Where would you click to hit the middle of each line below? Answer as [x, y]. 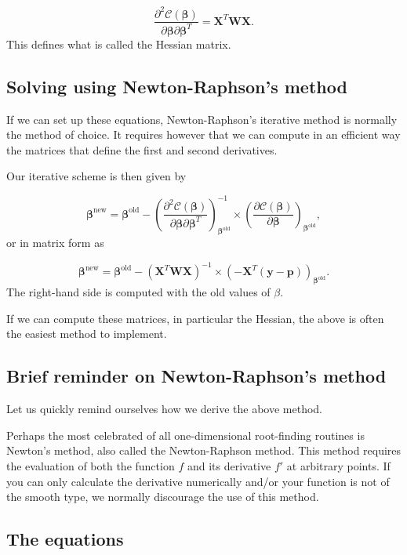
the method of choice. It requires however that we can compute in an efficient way [203, 134]
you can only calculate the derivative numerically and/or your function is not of [198, 481]
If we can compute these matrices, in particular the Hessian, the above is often [195, 318]
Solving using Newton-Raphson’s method [177, 86]
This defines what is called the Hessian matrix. [119, 44]
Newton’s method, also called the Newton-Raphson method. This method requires [204, 450]
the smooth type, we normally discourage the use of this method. [163, 497]
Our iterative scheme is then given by [96, 176]
